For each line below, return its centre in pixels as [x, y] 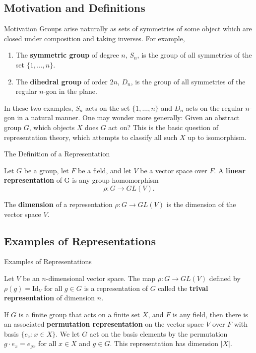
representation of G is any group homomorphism [81, 180]
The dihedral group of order [62, 81]
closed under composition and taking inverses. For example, [95, 38]
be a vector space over [174, 170]
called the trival [183, 288]
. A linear [230, 170]
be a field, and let [104, 170]
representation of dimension [50, 298]
